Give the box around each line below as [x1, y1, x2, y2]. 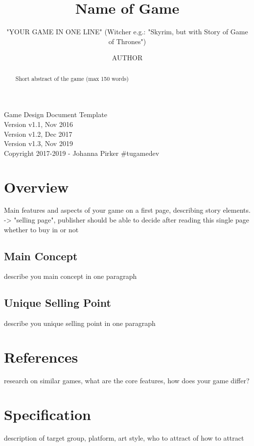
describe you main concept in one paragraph [4, 271, 137, 281]
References [4, 347, 78, 367]
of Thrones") [108, 36, 146, 46]
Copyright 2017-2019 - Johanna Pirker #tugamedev [4, 148, 160, 158]
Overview [4, 176, 69, 197]
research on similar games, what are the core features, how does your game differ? [4, 375, 250, 385]
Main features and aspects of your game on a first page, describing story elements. [4, 205, 251, 215]
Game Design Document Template [4, 109, 107, 120]
